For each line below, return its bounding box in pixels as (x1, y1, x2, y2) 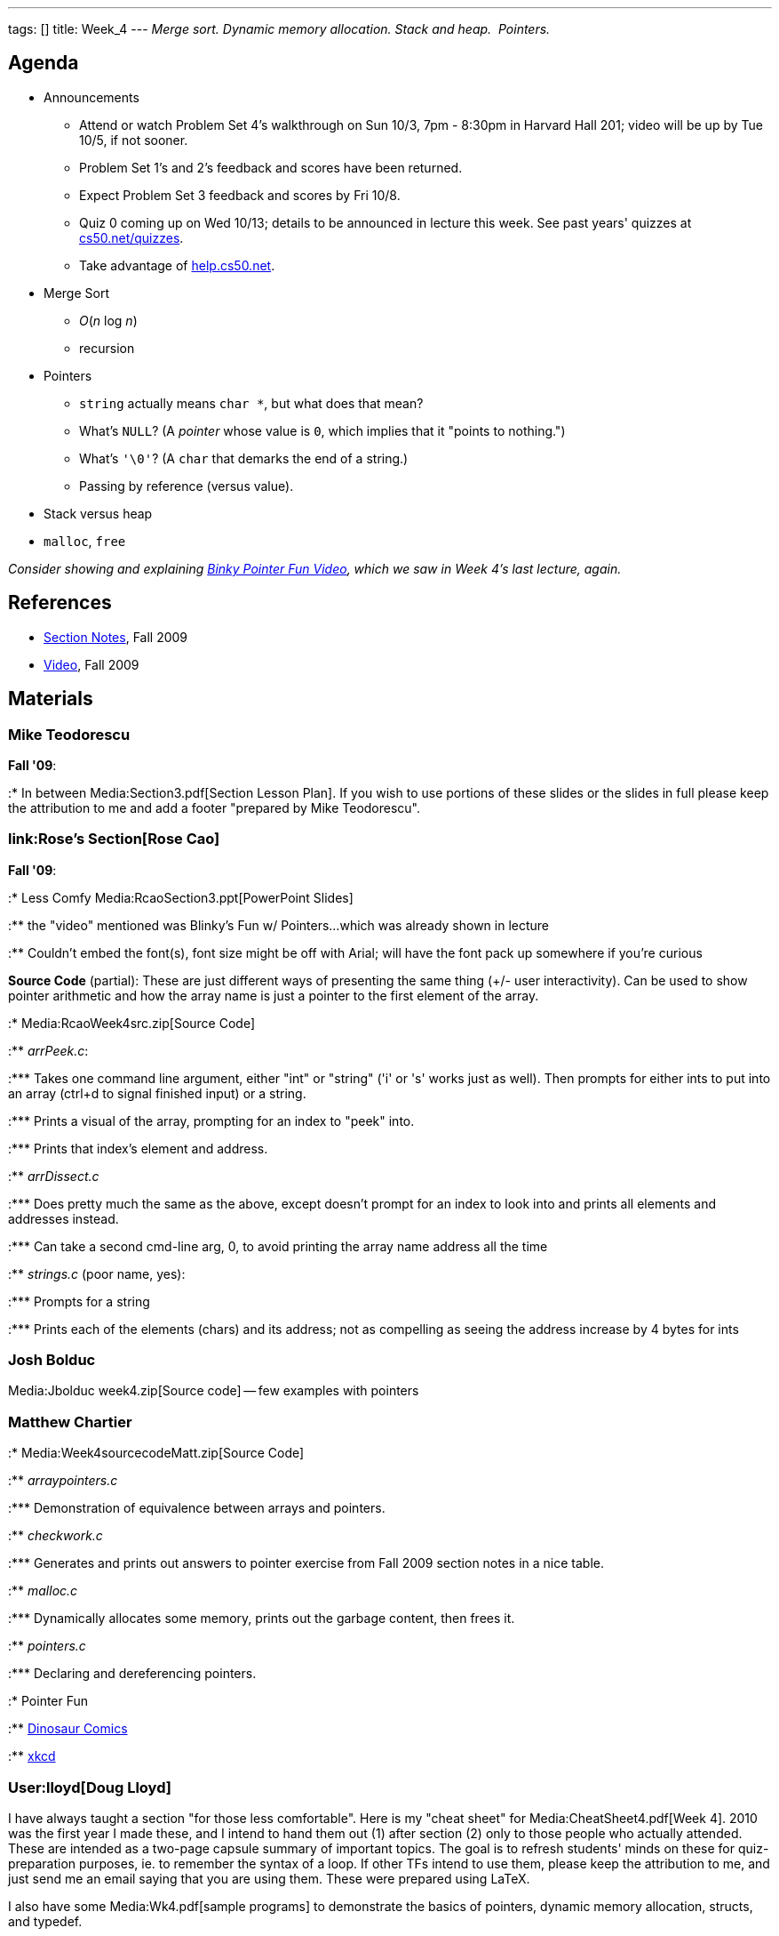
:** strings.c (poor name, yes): (8, 1265, 186, 1281)
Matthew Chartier (8, 1412, 132, 1431)
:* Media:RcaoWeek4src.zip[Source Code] (8, 1015, 255, 1031)
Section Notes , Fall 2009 (44, 629, 188, 645)
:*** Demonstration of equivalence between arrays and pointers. (8, 1500, 386, 1516)
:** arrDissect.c (8, 1168, 99, 1184)
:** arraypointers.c (8, 1473, 118, 1489)
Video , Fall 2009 (44, 656, 139, 672)
